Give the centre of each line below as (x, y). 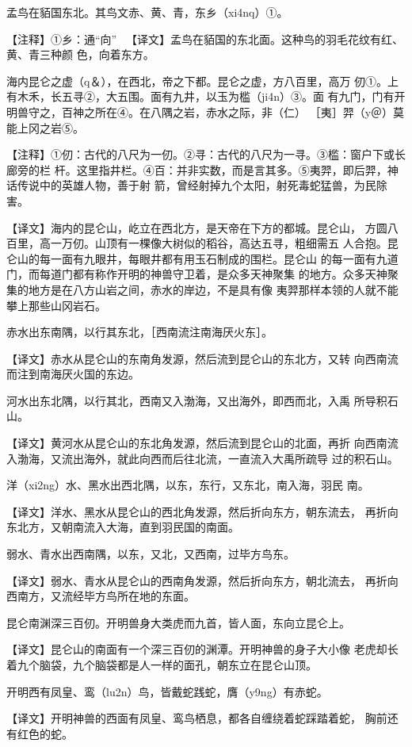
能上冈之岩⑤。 (45, 127)
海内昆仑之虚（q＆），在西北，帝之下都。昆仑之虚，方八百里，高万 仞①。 (197, 80)
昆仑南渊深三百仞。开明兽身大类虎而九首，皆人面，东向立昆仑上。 (178, 622)
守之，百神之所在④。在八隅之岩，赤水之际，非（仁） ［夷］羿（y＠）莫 (216, 111)
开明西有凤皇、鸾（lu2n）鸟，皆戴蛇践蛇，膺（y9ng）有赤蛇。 (167, 691)
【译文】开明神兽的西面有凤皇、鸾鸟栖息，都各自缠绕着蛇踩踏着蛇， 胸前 (197, 718)
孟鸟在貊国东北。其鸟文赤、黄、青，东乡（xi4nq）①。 (147, 12)
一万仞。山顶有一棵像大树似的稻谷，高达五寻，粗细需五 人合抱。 (219, 243)
